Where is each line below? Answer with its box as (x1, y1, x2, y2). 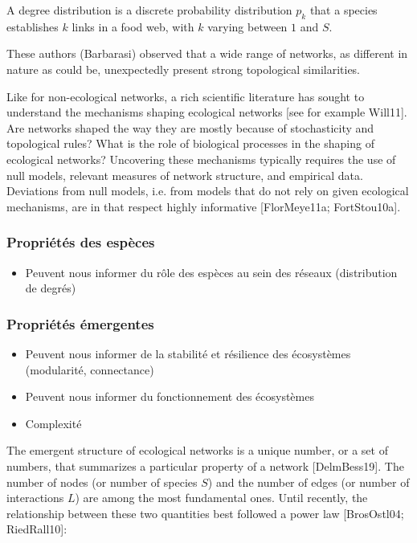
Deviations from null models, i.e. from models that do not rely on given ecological (6, 182, 409, 199)
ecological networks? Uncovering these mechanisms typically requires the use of (6, 150, 396, 167)
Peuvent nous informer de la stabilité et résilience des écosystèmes (25, 345, 351, 361)
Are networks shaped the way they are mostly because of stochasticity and (6, 119, 374, 136)
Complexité (25, 414, 82, 431)
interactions (6, 489, 64, 506)
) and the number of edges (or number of (207, 473, 410, 490)
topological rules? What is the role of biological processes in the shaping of (6, 135, 374, 152)
